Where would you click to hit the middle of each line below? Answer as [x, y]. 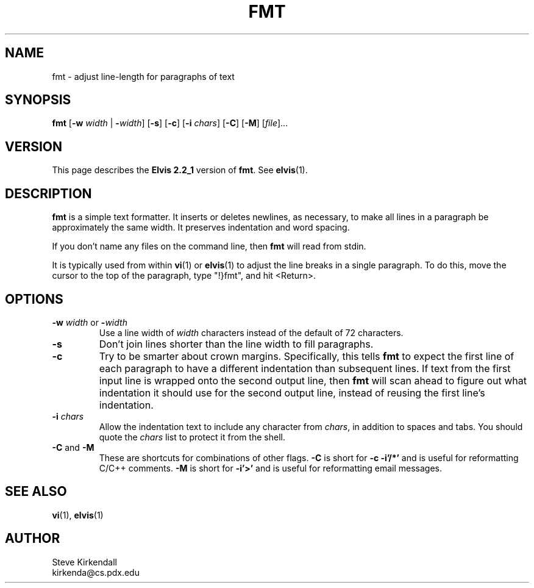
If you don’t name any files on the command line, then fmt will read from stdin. [209, 246]
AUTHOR [33, 539]
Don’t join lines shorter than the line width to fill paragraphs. [236, 344]
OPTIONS [34, 299]
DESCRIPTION [48, 193]
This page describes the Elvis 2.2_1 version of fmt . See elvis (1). [180, 170]
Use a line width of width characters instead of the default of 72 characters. [251, 332]
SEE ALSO [36, 492]
